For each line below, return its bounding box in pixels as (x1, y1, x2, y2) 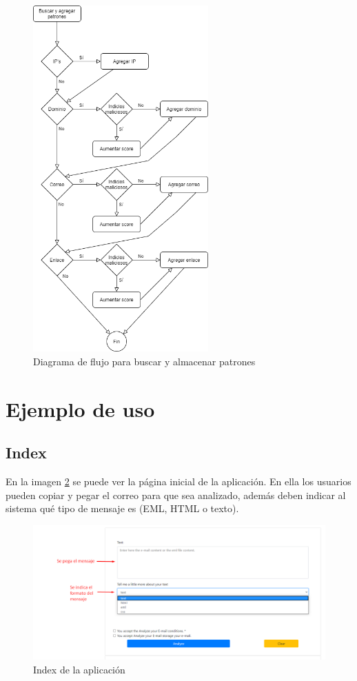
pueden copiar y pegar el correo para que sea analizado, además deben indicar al (6, 487, 346, 502)
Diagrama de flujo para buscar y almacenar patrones (33, 354, 256, 369)
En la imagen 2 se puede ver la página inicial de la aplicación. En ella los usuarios (6, 474, 351, 489)
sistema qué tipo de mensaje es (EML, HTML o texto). (6, 501, 239, 516)
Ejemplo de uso (6, 394, 155, 423)
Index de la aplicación (33, 662, 125, 676)
